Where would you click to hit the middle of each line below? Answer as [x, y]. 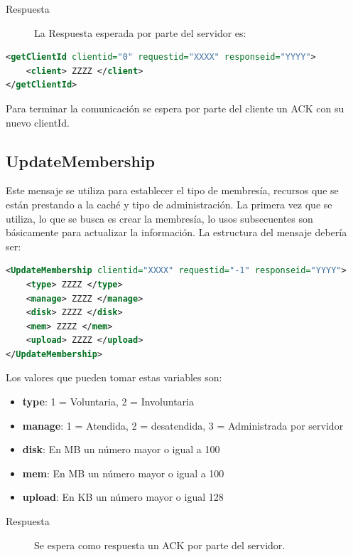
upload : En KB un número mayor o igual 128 [123, 497]
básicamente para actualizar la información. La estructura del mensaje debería [176, 232]
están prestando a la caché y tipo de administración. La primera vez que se [169, 204]
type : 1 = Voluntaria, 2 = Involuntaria [108, 402]
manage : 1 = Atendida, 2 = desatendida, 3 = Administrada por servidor [183, 425]
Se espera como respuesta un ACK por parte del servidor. [160, 545]
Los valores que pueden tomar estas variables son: [114, 377]
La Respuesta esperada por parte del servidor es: [140, 32]
